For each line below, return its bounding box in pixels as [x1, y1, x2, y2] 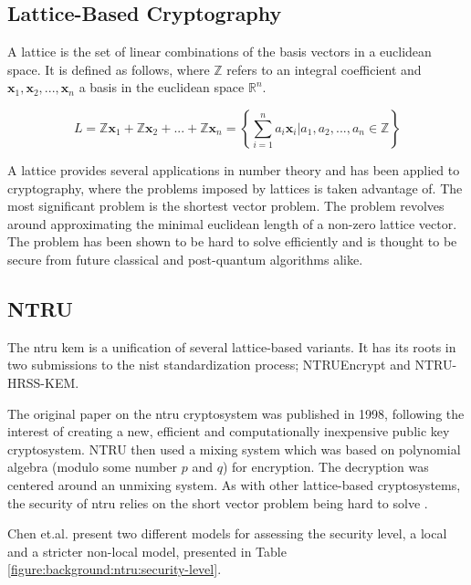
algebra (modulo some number [7, 457, 178, 476]
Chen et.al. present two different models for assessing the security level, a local [7, 524, 447, 543]
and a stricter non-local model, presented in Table [7, 541, 287, 560]
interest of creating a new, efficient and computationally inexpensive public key [7, 422, 450, 441]
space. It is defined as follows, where [7, 59, 210, 78]
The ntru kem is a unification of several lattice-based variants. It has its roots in [7, 337, 456, 356]
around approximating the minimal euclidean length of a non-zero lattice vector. [7, 214, 457, 233]
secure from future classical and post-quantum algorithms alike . [7, 249, 363, 268]
